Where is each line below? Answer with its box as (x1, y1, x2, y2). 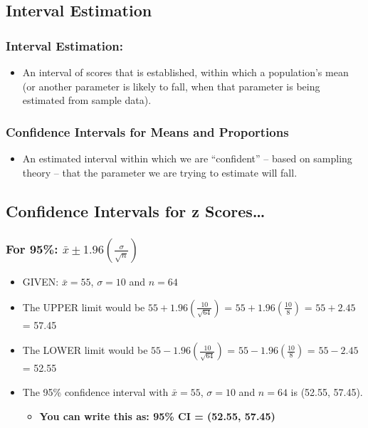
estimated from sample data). (22, 93, 152, 108)
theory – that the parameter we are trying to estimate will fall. (22, 165, 298, 179)
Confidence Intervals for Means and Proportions (6, 122, 289, 140)
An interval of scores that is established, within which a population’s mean (22, 65, 349, 79)
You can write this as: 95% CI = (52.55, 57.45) (39, 408, 275, 423)
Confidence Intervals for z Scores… (6, 199, 266, 221)
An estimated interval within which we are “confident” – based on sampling (22, 151, 352, 165)
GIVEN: (22, 274, 59, 289)
